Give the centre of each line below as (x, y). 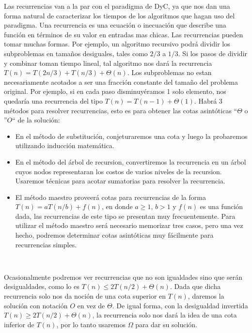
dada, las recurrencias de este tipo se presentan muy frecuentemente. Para (125, 216)
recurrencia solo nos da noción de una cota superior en (85, 296)
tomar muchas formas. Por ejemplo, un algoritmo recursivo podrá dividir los (117, 44)
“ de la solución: (36, 120)
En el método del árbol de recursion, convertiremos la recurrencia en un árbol (131, 161)
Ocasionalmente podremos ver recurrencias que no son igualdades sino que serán (123, 277)
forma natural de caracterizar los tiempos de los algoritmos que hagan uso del (119, 15)
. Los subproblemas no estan (169, 72)
